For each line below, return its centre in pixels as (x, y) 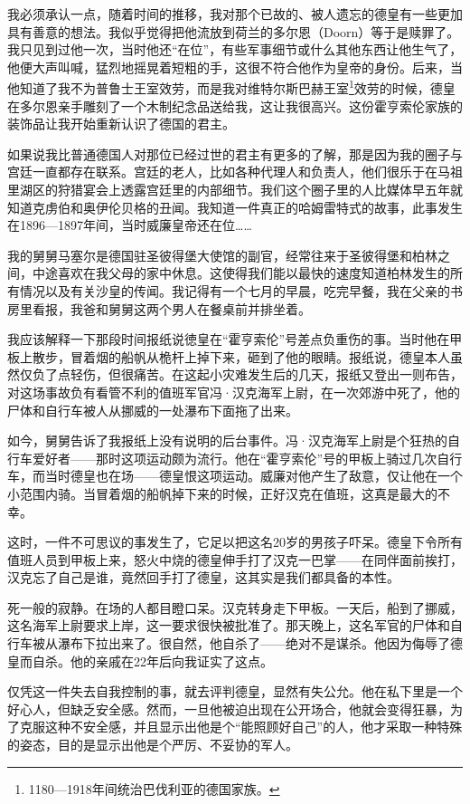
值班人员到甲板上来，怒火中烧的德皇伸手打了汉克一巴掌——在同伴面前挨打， (235, 559)
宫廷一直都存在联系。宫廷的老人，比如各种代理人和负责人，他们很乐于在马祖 (235, 172)
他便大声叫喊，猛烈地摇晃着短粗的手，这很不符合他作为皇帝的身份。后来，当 (235, 67)
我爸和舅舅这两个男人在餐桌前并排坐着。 (190, 308)
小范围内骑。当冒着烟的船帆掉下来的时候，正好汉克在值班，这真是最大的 (222, 493)
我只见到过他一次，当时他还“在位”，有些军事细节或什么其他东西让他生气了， (235, 49)
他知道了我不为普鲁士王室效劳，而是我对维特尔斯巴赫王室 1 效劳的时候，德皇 (231, 87)
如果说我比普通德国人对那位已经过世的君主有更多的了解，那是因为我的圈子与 (235, 153)
